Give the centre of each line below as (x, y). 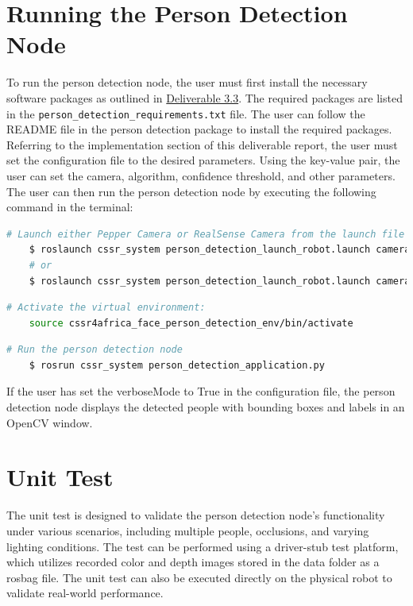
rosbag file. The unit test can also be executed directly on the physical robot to (199, 577)
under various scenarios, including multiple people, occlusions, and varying (188, 530)
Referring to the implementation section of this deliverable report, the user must (202, 144)
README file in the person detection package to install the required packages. (199, 129)
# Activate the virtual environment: (106, 308)
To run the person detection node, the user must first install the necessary (187, 82)
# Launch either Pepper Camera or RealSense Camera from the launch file (206, 234)
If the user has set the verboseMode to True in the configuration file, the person (201, 391)
